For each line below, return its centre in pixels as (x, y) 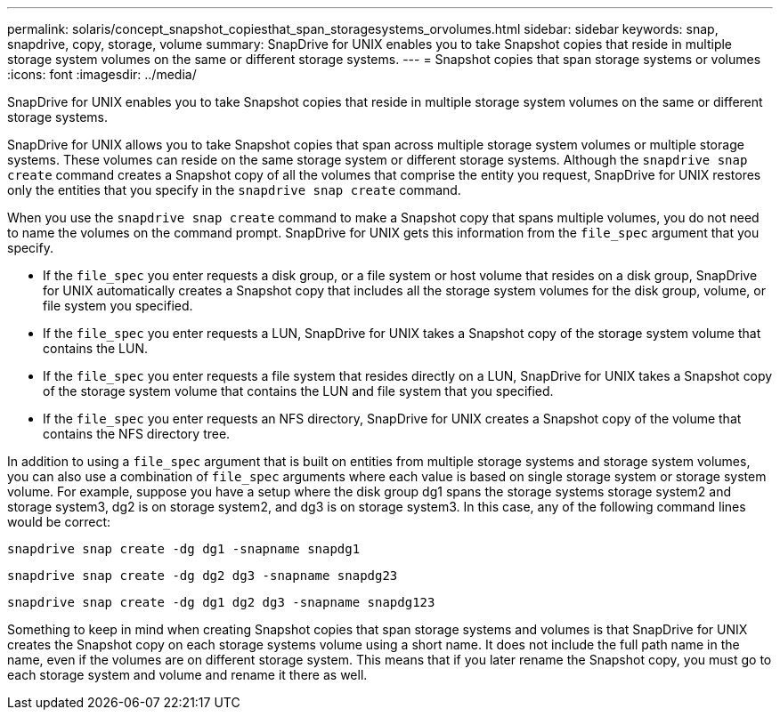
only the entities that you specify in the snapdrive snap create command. (234, 190)
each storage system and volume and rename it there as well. (187, 675)
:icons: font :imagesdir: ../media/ (102, 74)
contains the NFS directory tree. (137, 434)
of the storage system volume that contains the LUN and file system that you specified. (298, 391)
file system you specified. (118, 306)
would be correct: (59, 522)
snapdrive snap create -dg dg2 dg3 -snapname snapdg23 (203, 576)
